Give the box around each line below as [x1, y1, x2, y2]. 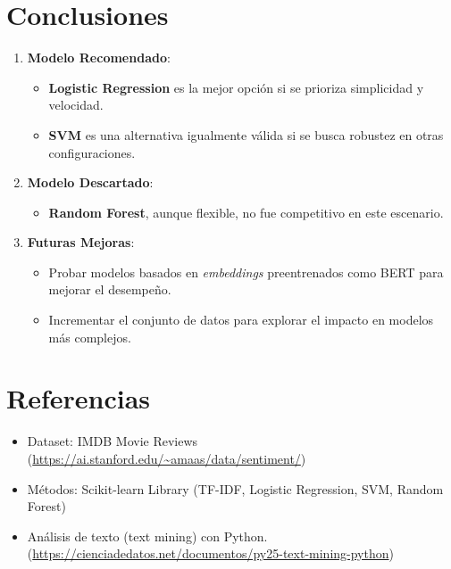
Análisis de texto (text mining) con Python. [27, 526, 268, 545]
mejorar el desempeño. [48, 280, 171, 299]
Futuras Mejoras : [27, 233, 135, 252]
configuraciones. [48, 143, 136, 161]
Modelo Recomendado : [27, 48, 171, 67]
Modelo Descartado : [27, 173, 154, 192]
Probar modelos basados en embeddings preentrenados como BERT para [48, 262, 444, 281]
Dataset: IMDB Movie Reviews [27, 432, 198, 450]
